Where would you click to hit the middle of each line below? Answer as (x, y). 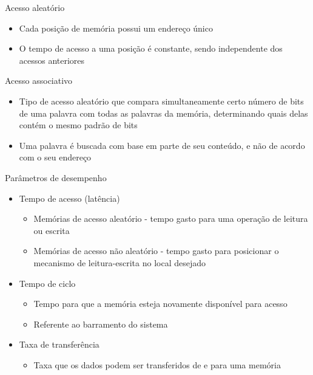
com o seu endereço (55, 157)
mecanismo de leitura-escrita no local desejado (119, 262)
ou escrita (52, 230)
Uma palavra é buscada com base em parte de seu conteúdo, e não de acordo (162, 145)
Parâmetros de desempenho (56, 177)
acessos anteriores (52, 60)
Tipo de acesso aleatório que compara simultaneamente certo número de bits (161, 101)
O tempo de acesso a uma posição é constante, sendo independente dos (151, 48)
